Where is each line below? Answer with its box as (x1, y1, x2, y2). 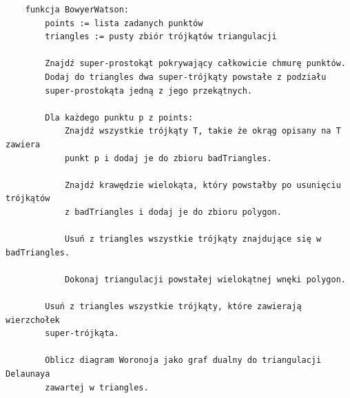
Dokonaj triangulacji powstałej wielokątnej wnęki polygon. (64, 274, 346, 284)
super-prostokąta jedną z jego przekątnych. (45, 85, 252, 96)
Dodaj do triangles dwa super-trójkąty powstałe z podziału (45, 72, 327, 82)
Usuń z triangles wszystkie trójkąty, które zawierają (45, 302, 302, 312)
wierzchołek (6, 315, 60, 325)
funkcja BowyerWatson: (25, 5, 129, 14)
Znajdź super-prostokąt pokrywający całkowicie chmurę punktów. (45, 59, 346, 69)
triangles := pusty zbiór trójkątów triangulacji (45, 32, 277, 42)
